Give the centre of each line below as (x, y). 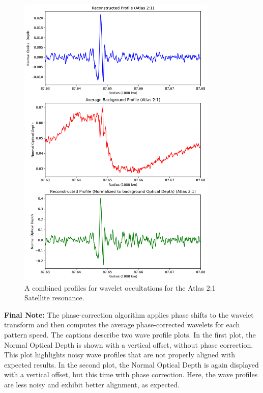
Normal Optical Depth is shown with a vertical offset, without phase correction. (129, 344)
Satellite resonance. (54, 298)
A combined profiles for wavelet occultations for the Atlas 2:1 (120, 287)
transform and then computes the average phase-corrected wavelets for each (122, 325)
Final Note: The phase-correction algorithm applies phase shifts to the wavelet (129, 314)
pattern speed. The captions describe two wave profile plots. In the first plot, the (130, 334)
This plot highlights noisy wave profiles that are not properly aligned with (120, 355)
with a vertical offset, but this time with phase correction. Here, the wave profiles (131, 374)
